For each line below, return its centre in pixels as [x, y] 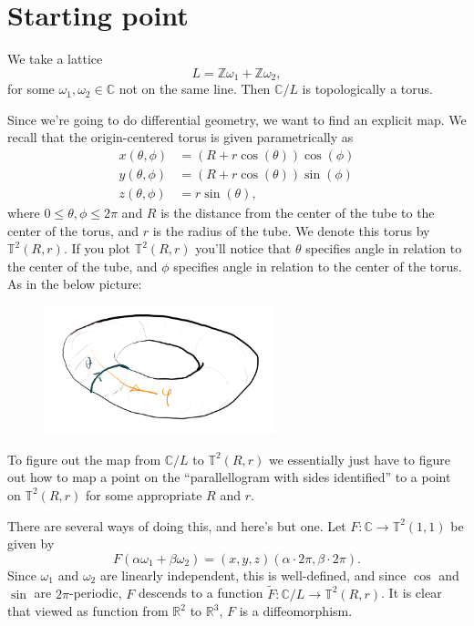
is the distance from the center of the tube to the [298, 213]
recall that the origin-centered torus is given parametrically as [180, 137]
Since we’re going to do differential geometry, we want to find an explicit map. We [237, 119]
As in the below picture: [75, 284]
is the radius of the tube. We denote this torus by [291, 230]
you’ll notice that [243, 248]
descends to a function [201, 593]
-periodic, [95, 593]
